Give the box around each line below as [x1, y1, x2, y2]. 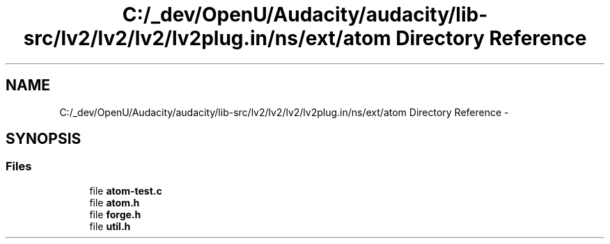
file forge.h [89, 208, 141, 220]
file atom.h [89, 196, 140, 209]
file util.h [89, 220, 131, 232]
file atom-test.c [89, 184, 162, 197]
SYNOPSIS [6, 130, 81, 148]
